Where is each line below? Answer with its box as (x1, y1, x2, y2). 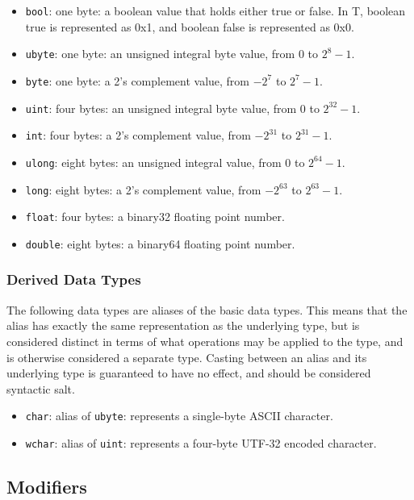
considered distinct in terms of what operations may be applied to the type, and (6, 332, 404, 349)
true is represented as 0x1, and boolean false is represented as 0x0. (25, 18, 354, 35)
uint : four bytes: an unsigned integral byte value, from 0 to (25, 99, 320, 116)
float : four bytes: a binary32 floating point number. (25, 208, 285, 225)
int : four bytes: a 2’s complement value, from (25, 127, 251, 144)
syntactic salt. (6, 380, 75, 397)
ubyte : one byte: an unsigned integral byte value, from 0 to (25, 45, 319, 62)
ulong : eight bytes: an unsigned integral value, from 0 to (25, 153, 305, 170)
